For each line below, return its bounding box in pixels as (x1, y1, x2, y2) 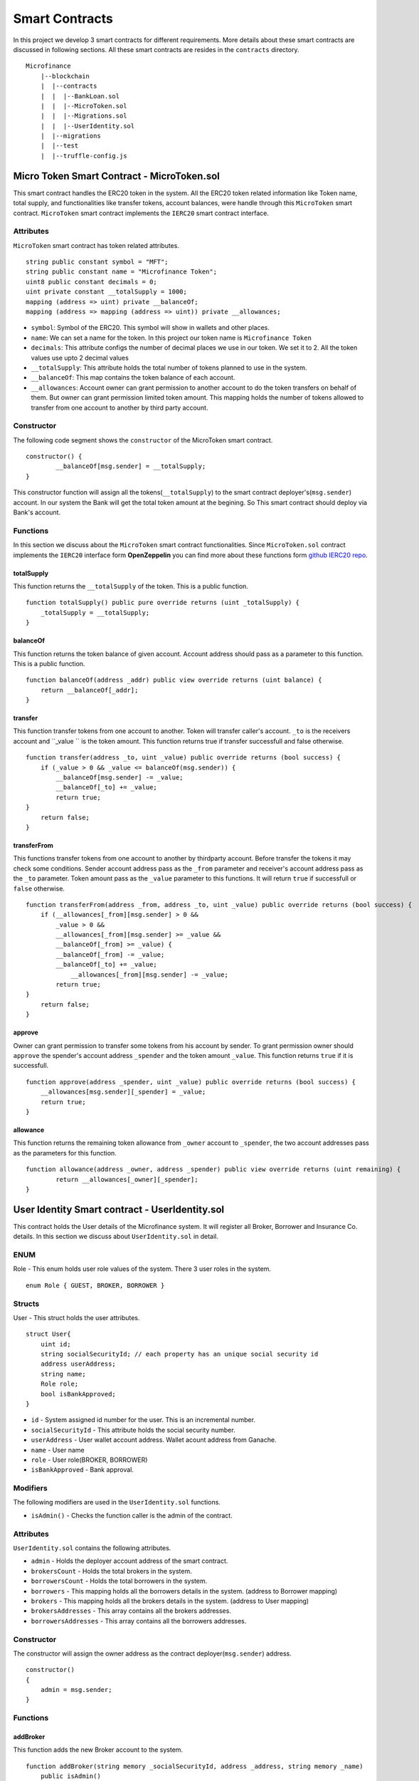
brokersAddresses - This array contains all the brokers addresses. (31, 1606, 231, 1615)
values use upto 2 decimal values (31, 353, 129, 362)
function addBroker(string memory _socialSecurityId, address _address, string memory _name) (26, 1762, 364, 1770)
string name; (40, 1370, 86, 1378)
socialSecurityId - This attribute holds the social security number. (31, 1426, 235, 1434)
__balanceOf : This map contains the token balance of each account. (31, 373, 235, 382)
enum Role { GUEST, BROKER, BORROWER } (26, 1281, 165, 1289)
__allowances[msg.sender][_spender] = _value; (40, 1088, 206, 1096)
